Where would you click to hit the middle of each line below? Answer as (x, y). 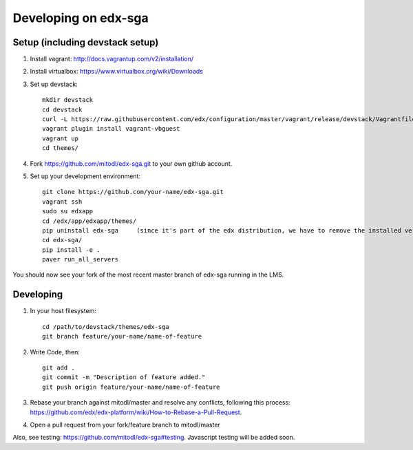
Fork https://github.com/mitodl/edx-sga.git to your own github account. (131, 163)
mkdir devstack (68, 100)
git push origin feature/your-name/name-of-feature (131, 387)
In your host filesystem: (63, 311)
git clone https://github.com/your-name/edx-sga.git (133, 192)
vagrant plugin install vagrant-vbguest (111, 129)
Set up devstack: (54, 84)
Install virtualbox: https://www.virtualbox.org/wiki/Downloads (116, 72)
